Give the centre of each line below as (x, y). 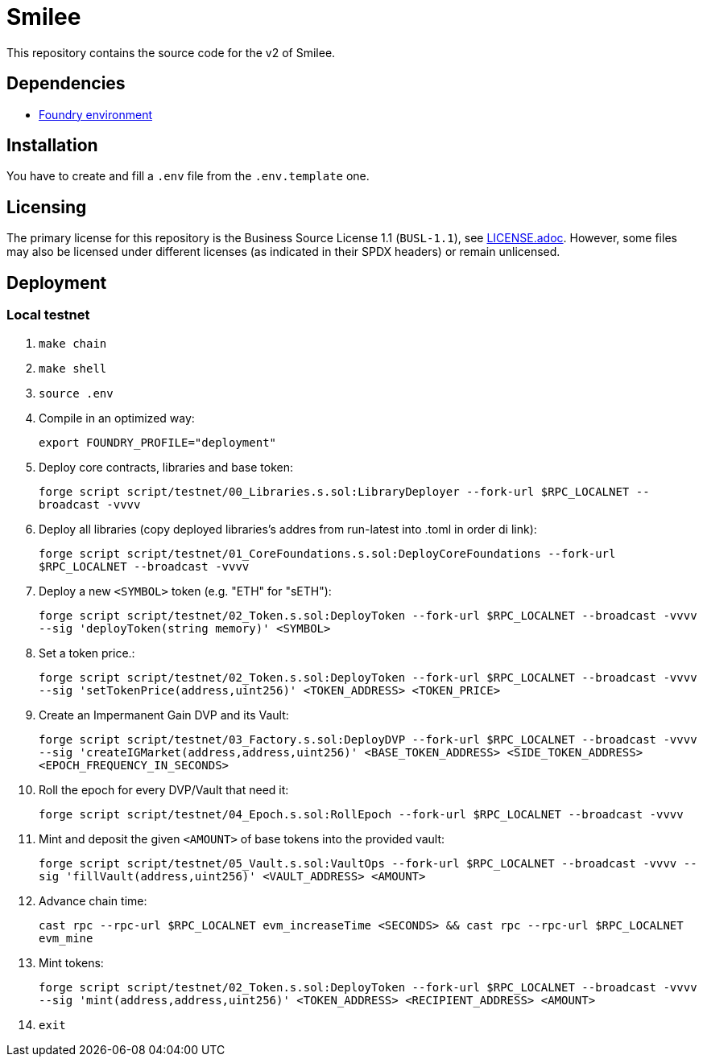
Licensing (47, 207)
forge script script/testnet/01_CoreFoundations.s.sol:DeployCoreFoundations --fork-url (327, 553)
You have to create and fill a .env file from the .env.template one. (188, 176)
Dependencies (66, 84)
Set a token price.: (87, 653)
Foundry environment (95, 114)
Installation (52, 146)
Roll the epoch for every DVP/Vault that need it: (164, 789)
